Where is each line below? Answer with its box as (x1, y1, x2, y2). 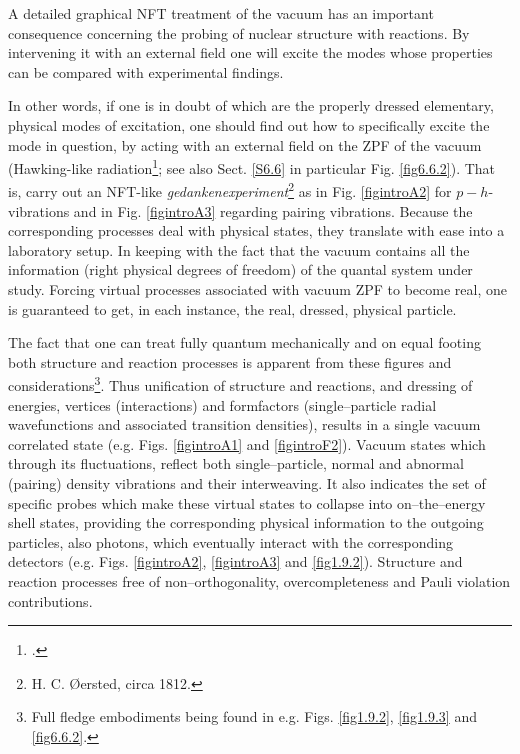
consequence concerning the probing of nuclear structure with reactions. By (8, 22, 470, 43)
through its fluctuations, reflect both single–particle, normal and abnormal (8, 453, 464, 474)
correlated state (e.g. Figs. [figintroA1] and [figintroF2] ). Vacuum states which (8, 433, 486, 454)
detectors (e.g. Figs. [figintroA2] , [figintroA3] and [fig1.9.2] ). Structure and (8, 551, 463, 572)
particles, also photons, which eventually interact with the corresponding (8, 531, 453, 552)
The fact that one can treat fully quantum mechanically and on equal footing (8, 332, 481, 353)
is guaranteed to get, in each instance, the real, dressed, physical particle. (8, 298, 457, 319)
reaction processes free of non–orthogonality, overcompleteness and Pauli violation (8, 571, 511, 591)
